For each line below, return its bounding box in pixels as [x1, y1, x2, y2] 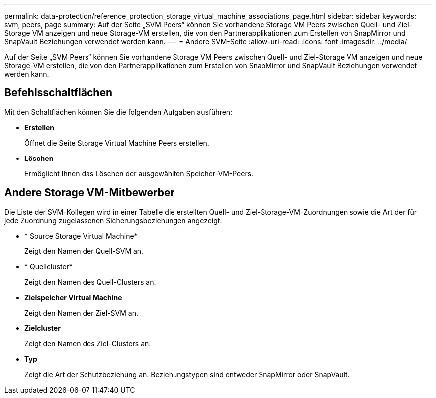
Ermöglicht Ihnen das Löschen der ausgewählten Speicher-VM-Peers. [24, 169, 254, 178]
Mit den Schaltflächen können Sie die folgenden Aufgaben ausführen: [4, 107, 233, 116]
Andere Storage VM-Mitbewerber [4, 186, 175, 199]
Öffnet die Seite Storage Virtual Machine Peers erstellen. [24, 138, 209, 147]
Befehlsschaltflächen [4, 86, 112, 99]
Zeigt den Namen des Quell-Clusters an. [24, 277, 156, 286]
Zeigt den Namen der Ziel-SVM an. [24, 308, 138, 317]
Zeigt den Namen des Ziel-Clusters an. [24, 339, 151, 348]
